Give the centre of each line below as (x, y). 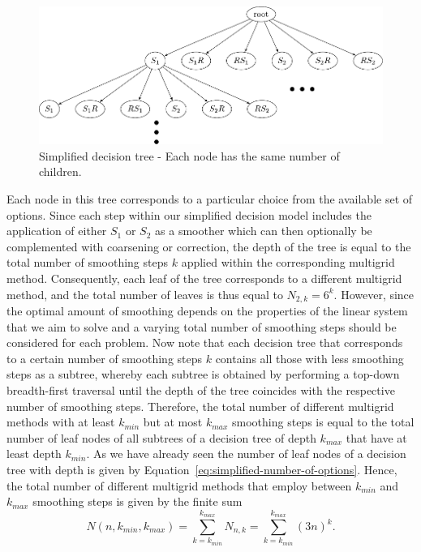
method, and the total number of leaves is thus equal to (145, 294)
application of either (57, 231)
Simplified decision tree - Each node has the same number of (189, 155)
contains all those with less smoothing (309, 358)
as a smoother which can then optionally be (264, 231)
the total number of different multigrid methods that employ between (179, 485)
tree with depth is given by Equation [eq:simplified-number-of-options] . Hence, (202, 470)
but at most (173, 422)
